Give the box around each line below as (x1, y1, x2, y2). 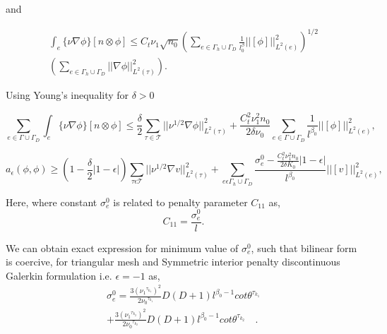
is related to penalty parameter (113, 194, 248, 209)
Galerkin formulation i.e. (6, 268, 112, 282)
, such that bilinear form (251, 240, 357, 255)
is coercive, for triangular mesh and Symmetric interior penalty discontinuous (6, 254, 340, 269)
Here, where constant (6, 194, 97, 209)
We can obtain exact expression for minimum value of (6, 240, 239, 255)
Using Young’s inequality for (6, 88, 129, 102)
